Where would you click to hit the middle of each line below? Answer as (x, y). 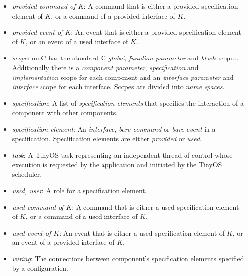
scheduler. (27, 174)
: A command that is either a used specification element (155, 207)
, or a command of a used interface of (82, 216)
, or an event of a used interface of (77, 41)
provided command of (44, 6)
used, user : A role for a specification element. (79, 190)
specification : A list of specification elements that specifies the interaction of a (128, 103)
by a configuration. (40, 268)
